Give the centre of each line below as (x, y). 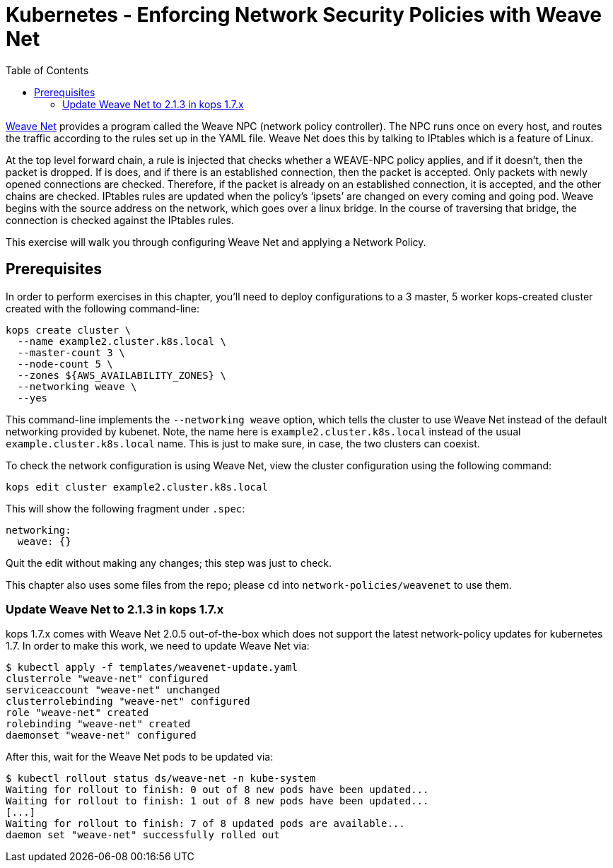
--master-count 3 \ (71, 352)
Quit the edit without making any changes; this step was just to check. (169, 563)
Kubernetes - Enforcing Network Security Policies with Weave (304, 15)
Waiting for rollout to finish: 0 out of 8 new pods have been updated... (217, 790)
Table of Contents (47, 70)
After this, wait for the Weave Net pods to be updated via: (140, 757)
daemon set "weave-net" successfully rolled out (143, 835)
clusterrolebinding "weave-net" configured (128, 702)
